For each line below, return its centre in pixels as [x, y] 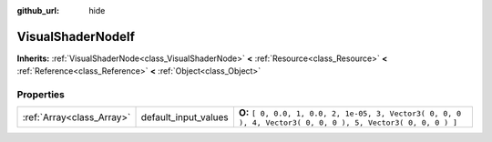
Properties [41, 95]
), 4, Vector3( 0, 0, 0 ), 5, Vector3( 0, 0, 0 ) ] [348, 123]
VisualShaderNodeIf [76, 36]
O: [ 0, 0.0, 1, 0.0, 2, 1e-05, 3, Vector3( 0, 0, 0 [350, 113]
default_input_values [185, 117]
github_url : [38, 10]
